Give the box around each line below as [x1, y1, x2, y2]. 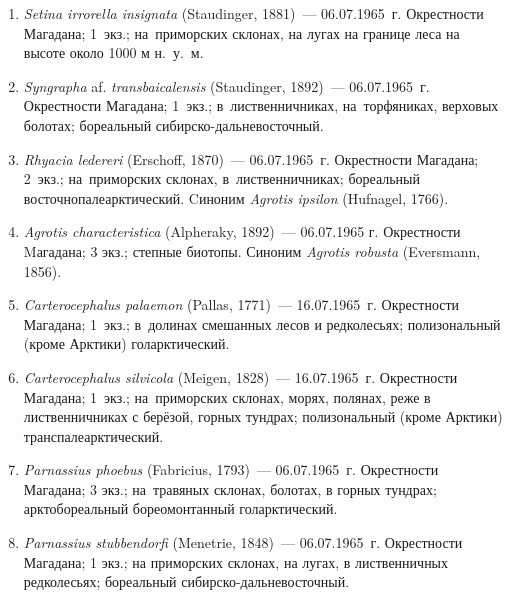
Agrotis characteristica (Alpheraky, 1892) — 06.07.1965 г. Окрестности [23, 221, 461, 242]
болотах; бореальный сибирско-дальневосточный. [23, 114, 324, 135]
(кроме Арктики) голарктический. [23, 333, 230, 354]
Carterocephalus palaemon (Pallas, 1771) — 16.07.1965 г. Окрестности [23, 294, 460, 315]
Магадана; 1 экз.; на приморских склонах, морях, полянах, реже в [23, 386, 431, 407]
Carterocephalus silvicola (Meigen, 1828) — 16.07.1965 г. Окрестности [23, 366, 458, 387]
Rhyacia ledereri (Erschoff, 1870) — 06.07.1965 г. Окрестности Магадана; [23, 148, 479, 169]
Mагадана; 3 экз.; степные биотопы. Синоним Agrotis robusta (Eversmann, [23, 240, 481, 261]
